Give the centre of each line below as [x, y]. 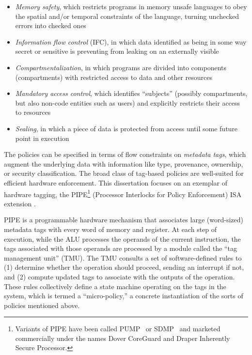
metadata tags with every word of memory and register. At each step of [110, 229]
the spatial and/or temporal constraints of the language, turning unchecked [127, 16]
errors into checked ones [51, 25]
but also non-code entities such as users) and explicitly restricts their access [128, 102]
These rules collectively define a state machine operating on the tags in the [115, 286]
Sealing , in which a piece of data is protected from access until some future [126, 128]
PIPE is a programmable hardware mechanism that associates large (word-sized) [124, 220]
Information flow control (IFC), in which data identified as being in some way [131, 41]
